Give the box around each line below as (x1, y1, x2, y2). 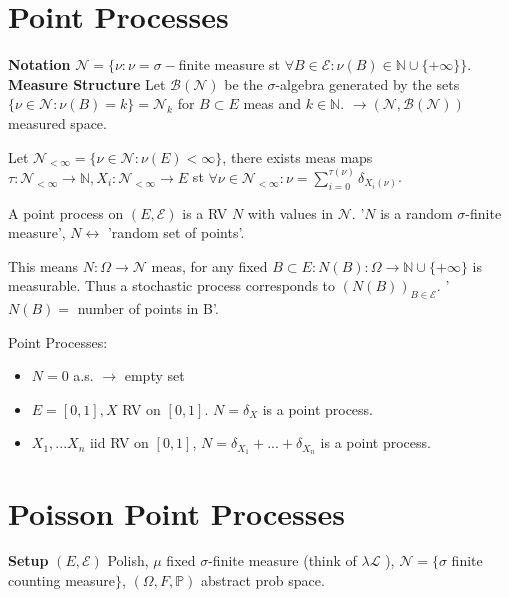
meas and (243, 93, 302, 114)
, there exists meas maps (222, 146, 373, 167)
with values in (247, 202, 334, 223)
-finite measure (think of (208, 550, 357, 571)
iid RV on (89, 432, 149, 453)
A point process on (8, 202, 124, 223)
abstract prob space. (201, 570, 325, 591)
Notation (8, 54, 71, 75)
